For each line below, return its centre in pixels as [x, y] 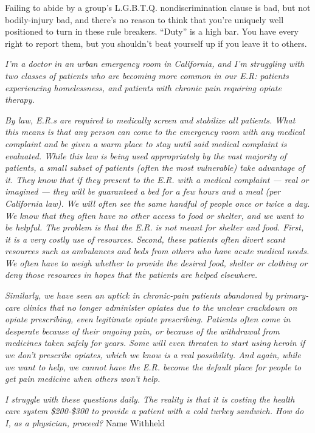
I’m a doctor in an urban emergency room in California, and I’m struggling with [155, 64]
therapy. [20, 99]
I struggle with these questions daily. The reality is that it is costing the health [150, 399]
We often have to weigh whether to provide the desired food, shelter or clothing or [156, 262]
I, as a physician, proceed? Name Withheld [85, 423]
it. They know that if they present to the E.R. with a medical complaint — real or [157, 179]
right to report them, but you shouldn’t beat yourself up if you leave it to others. [156, 43]
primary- [292, 295]
